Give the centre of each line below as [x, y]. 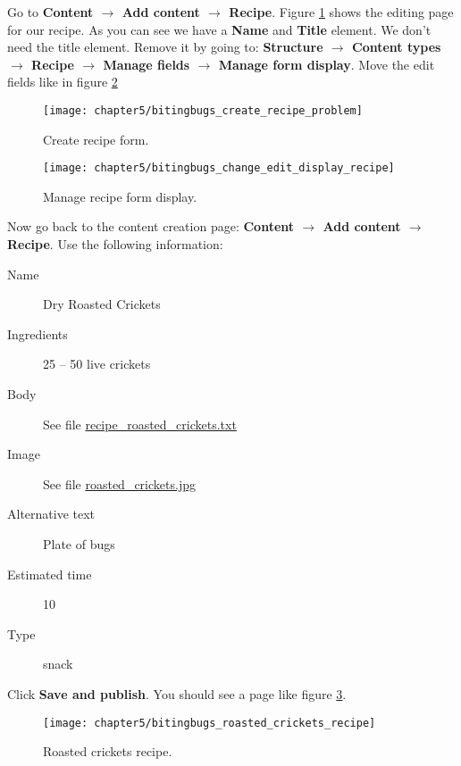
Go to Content [50, 12]
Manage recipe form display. [120, 196]
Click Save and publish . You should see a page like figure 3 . [177, 693]
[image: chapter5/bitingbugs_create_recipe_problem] [203, 110]
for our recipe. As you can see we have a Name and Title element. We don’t [219, 29]
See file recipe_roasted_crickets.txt [140, 424]
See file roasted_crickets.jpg [119, 483]
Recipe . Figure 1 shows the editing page [341, 12]
